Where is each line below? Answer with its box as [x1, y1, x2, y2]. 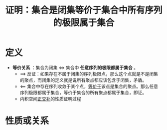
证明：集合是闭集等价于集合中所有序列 [5, 4, 163, 16]
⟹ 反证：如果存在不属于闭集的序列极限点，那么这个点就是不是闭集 [19, 70, 159, 76]
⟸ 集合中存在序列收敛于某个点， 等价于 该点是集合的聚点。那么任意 [19, 83, 159, 89]
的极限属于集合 [53, 17, 115, 28]
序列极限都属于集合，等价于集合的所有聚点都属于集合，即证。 [19, 89, 147, 95]
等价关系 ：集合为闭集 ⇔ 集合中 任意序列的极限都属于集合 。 [12, 64, 139, 70]
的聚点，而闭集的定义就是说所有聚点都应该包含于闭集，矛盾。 [19, 77, 147, 83]
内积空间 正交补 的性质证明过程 [19, 95, 81, 101]
